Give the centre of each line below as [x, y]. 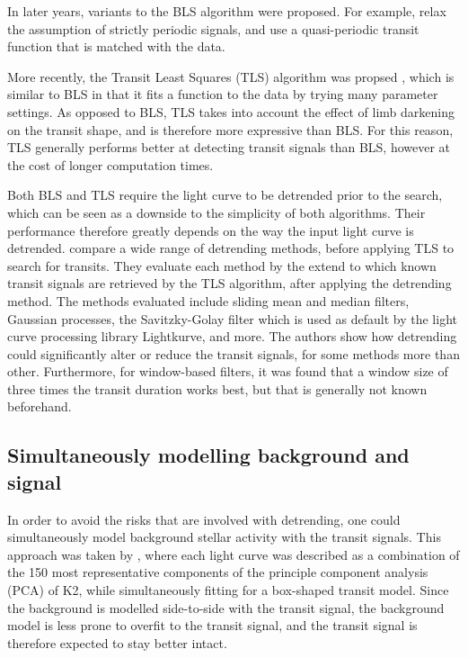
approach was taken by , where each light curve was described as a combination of [234, 554]
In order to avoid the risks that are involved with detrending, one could [204, 519]
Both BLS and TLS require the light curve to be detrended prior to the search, [225, 195]
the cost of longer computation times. [110, 164]
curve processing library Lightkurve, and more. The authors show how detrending [232, 336]
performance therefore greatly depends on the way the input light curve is [211, 230]
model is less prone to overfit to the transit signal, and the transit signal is [212, 625]
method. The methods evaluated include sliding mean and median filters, [208, 300]
